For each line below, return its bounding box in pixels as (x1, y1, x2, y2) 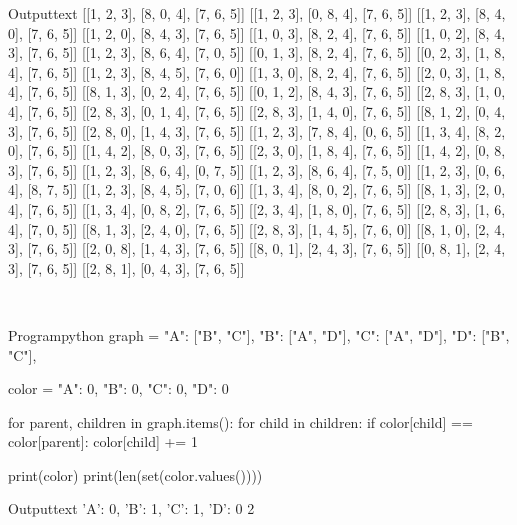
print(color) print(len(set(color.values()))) (8, 464, 263, 485)
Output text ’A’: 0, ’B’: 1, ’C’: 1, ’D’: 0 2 (8, 498, 255, 519)
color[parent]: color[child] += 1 (8, 431, 198, 452)
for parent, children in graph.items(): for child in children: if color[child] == (8, 411, 473, 432)
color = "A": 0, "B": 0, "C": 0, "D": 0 (8, 378, 229, 399)
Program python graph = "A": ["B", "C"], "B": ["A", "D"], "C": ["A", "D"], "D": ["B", (8, 324, 510, 345)
